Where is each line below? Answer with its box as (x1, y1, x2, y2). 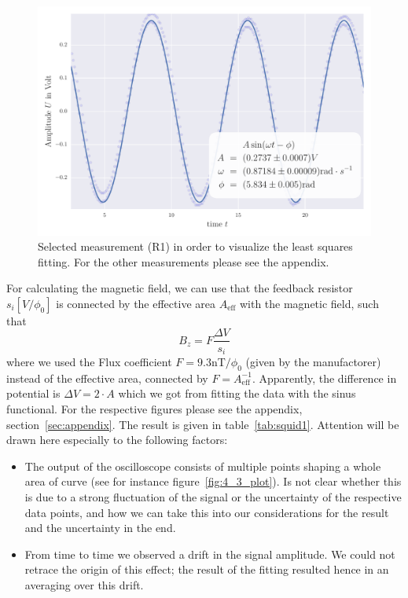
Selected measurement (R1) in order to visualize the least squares (38, 238, 353, 255)
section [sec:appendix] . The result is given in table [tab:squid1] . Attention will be (6, 416, 399, 432)
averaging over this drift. (24, 576, 144, 592)
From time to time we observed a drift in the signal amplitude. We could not (24, 545, 395, 562)
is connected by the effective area (56, 295, 215, 311)
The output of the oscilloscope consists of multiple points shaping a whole (24, 457, 381, 474)
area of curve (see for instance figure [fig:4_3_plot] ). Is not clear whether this (24, 473, 402, 490)
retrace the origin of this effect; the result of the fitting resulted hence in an (24, 561, 389, 578)
